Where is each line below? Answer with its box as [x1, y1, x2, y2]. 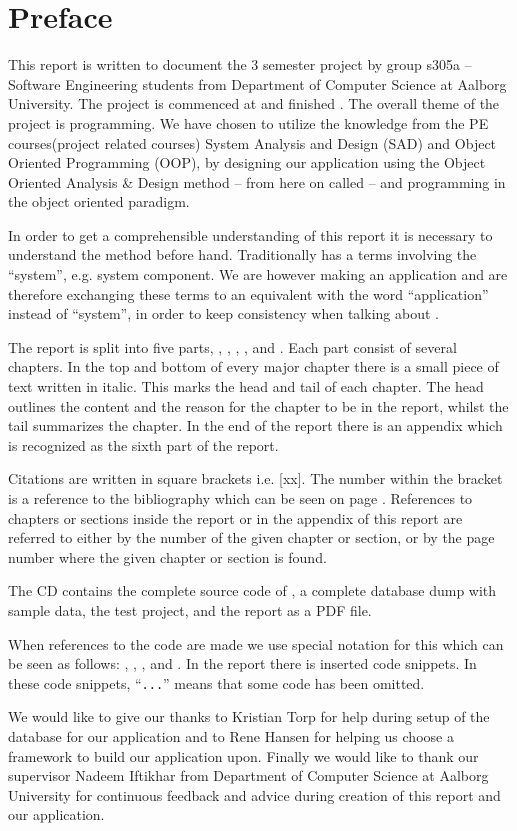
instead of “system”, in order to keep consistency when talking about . [8, 303, 439, 324]
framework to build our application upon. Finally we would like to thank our [8, 745, 479, 766]
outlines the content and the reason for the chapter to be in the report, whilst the [8, 395, 509, 416]
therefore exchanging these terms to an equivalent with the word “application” [8, 283, 489, 304]
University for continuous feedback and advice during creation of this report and [8, 784, 501, 805]
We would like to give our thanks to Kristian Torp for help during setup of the [8, 706, 490, 727]
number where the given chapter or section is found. [8, 546, 327, 567]
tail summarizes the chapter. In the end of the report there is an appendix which [8, 415, 503, 436]
